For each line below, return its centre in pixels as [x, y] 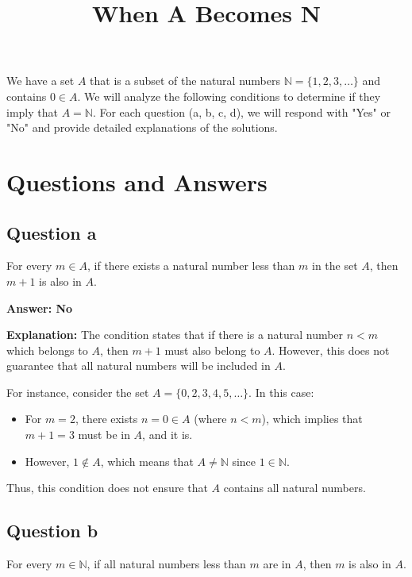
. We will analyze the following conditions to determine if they [229, 96]
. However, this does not [331, 350]
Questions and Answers [137, 181]
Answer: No [40, 308]
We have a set [40, 81]
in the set [335, 265]
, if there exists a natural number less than [191, 265]
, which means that [147, 461]
